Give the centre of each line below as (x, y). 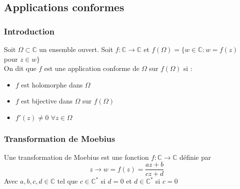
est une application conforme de (92, 68)
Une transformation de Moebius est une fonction (77, 157)
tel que (68, 181)
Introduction (29, 31)
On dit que (20, 68)
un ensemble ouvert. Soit (76, 49)
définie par (195, 157)
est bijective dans (47, 101)
